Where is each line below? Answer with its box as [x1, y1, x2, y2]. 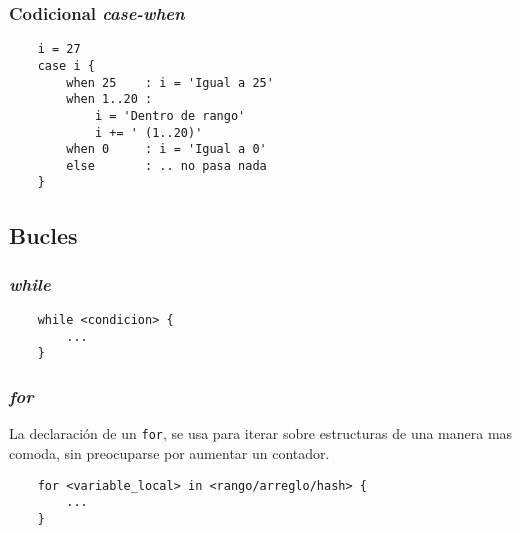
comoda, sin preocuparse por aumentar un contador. [9, 442, 330, 463]
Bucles [9, 219, 78, 250]
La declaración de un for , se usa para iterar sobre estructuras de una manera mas [9, 423, 513, 444]
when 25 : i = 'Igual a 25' [66, 75, 274, 90]
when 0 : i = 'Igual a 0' [66, 142, 267, 157]
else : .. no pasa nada [66, 158, 267, 173]
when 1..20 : [66, 92, 153, 107]
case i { [37, 58, 95, 73]
